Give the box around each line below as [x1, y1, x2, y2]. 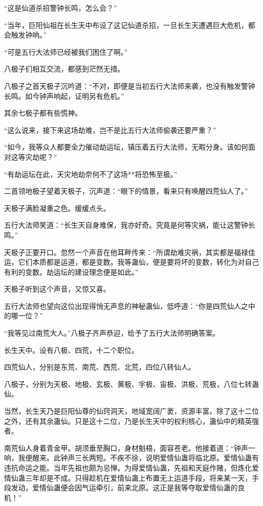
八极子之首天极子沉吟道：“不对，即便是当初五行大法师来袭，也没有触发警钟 [4, 80, 255, 91]
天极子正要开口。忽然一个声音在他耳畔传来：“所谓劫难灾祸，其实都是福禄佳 [4, 246, 255, 257]
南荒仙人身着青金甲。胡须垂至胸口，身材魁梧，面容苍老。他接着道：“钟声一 [4, 442, 255, 453]
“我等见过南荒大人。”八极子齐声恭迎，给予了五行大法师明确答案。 [4, 328, 220, 338]
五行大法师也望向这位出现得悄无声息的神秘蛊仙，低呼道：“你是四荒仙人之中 [4, 300, 255, 311]
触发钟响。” [11, 29, 47, 40]
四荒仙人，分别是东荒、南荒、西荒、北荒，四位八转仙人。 [4, 362, 195, 372]
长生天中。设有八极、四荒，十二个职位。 [4, 344, 139, 355]
